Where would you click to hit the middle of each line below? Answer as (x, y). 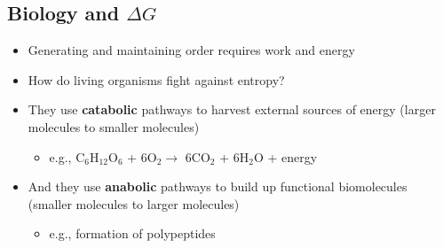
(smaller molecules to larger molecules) (134, 203)
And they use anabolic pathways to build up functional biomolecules (218, 186)
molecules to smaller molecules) (114, 126)
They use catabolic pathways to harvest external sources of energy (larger (232, 109)
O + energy (285, 156)
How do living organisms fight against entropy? (156, 79)
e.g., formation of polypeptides (132, 233)
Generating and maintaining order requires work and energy (191, 50)
